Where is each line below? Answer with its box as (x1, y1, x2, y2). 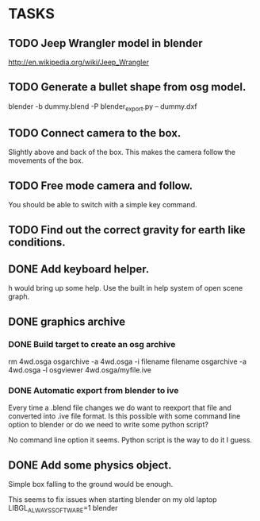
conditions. (8, 235, 66, 249)
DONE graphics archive (8, 315, 125, 328)
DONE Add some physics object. (8, 458, 172, 472)
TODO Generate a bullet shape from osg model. (8, 80, 247, 94)
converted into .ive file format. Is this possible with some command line (8, 411, 241, 421)
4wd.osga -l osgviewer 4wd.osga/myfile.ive (8, 365, 152, 375)
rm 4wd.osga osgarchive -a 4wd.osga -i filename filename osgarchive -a (8, 357, 247, 366)
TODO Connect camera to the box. (8, 126, 182, 140)
